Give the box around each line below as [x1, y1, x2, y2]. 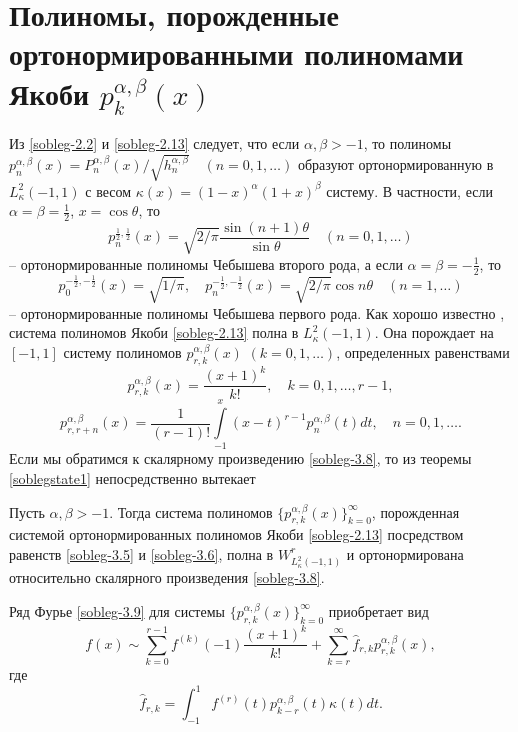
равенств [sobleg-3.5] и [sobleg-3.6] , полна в [9, 543, 274, 564]
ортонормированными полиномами [9, 33, 464, 74]
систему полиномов [63, 341, 182, 362]
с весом [85, 180, 132, 201]
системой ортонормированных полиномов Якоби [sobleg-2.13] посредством [9, 524, 464, 545]
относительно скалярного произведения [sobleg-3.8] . [9, 567, 325, 588]
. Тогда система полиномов [109, 501, 273, 522]
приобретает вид [328, 600, 429, 621]
